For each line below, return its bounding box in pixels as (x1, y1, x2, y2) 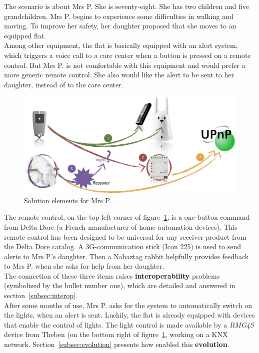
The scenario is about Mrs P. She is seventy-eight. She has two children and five (4, 1, 249, 11)
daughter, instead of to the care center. (4, 79, 123, 89)
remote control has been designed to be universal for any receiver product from (4, 231, 246, 242)
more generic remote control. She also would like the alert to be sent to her (4, 69, 234, 80)
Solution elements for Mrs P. (24, 195, 111, 205)
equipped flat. (4, 30, 46, 40)
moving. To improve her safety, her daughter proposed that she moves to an (4, 20, 236, 31)
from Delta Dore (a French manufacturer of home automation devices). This (4, 221, 237, 232)
